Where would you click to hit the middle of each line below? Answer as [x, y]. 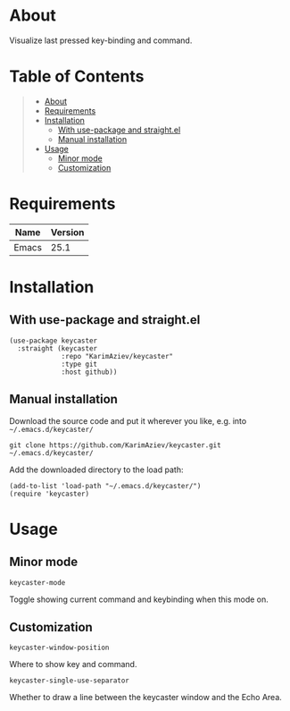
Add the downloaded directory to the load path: [96, 470]
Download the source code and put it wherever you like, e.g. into [128, 420]
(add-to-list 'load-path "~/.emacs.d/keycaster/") [105, 486]
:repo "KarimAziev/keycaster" [117, 356]
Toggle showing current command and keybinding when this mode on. [139, 599]
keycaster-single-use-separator [69, 681]
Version [67, 232]
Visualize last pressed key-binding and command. [101, 40]
